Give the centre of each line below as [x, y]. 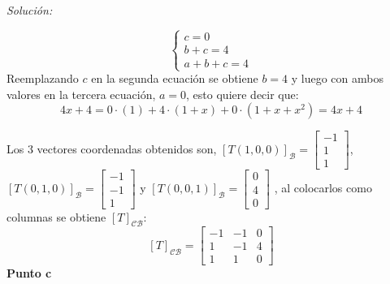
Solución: [30, 10]
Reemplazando [43, 78]
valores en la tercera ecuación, [81, 94]
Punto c [29, 273]
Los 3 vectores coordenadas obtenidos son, [112, 148]
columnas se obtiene [56, 216]
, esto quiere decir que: [243, 94]
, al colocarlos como [323, 188]
